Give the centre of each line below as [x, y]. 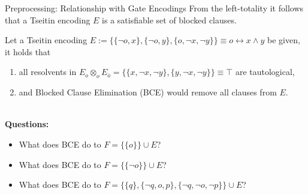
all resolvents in [48, 72]
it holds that [28, 51]
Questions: [27, 124]
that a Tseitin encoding [48, 19]
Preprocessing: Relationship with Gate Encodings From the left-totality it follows [154, 8]
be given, [283, 40]
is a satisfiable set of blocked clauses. [169, 19]
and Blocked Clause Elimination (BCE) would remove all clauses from [148, 92]
